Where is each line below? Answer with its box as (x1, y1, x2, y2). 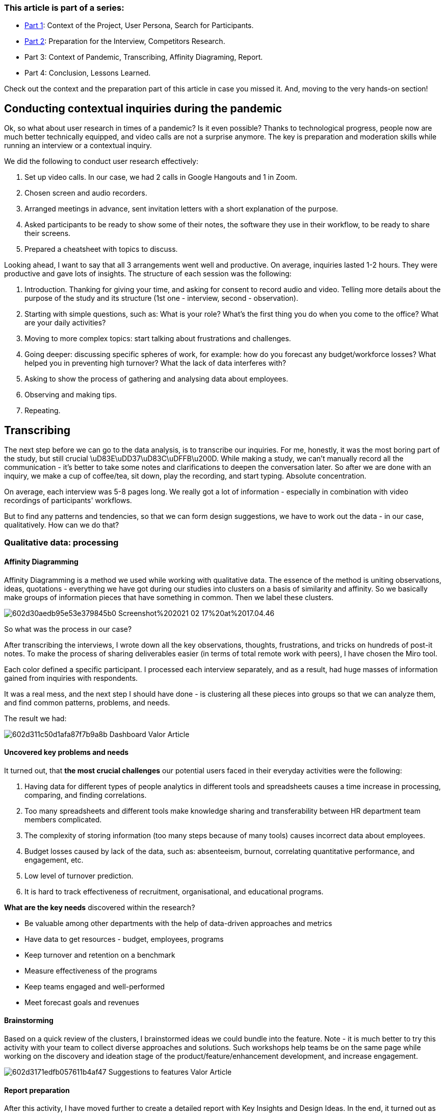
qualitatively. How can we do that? (4, 520, 119, 530)
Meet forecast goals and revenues (24, 998, 139, 1007)
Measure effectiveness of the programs (24, 966, 158, 975)
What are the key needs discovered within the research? (4, 903, 195, 912)
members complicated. (24, 815, 102, 824)
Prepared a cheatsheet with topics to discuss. (24, 245, 178, 254)
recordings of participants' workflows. (4, 496, 132, 505)
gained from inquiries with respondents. (4, 673, 138, 682)
